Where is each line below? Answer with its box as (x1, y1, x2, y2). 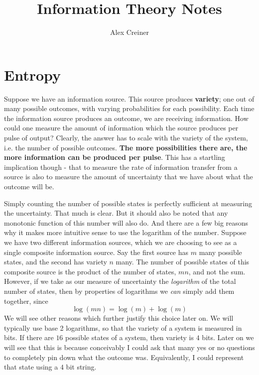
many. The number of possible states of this (116, 256, 250, 267)
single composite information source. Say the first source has (4, 247, 189, 257)
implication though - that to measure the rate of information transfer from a (4, 161, 238, 172)
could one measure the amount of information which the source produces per (4, 123, 239, 133)
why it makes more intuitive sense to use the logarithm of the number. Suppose (4, 227, 247, 238)
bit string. (66, 362, 97, 372)
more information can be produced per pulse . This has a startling (4, 152, 225, 162)
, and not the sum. (188, 266, 246, 276)
